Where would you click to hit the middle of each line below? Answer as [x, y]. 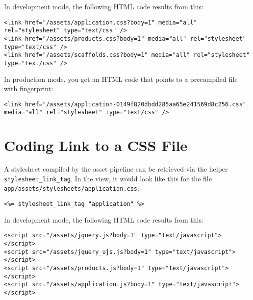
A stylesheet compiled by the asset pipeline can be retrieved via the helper [116, 169]
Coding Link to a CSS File [96, 145]
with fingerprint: [29, 88]
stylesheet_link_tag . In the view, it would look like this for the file [108, 178]
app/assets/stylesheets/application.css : [72, 188]
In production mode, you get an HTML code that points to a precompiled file [121, 79]
